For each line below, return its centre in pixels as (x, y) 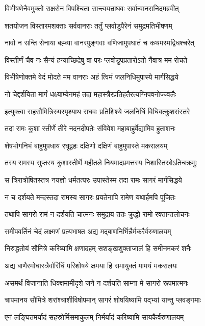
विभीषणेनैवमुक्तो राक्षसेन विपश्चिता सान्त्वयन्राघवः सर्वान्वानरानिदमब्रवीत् (92, 8)
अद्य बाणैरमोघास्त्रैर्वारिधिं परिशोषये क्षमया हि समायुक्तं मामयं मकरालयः (91, 265)
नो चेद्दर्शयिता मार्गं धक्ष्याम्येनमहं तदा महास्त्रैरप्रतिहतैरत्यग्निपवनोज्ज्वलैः (91, 94)
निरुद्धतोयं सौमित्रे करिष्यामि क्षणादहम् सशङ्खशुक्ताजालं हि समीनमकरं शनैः (98, 248)
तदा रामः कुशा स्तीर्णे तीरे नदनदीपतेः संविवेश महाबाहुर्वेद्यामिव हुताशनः (90, 128)
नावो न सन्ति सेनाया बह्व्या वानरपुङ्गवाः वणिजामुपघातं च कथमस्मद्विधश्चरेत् (99, 43)
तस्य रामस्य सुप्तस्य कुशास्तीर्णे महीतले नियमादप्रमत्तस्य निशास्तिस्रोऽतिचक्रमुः (101, 162)
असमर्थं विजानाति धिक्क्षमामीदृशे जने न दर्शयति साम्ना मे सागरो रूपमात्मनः (97, 282)
